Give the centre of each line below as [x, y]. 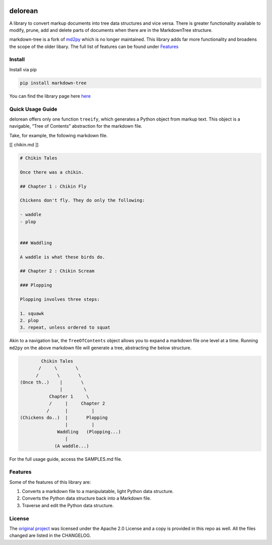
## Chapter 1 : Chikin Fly [53, 186]
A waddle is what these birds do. [62, 257]
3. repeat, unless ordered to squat [65, 328]
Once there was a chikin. [52, 172]
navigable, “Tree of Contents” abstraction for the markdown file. [76, 126]
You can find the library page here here [50, 96]
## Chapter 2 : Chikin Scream [57, 271]
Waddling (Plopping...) [89, 432]
